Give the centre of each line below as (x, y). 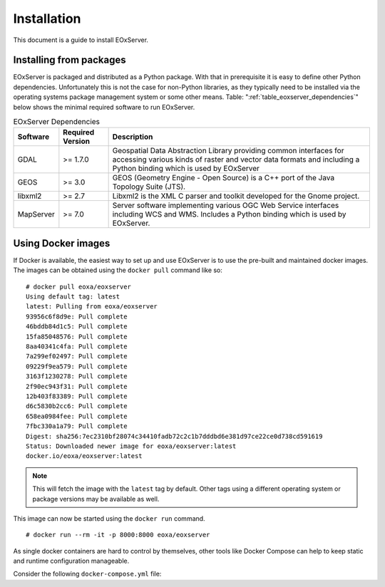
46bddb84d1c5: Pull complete (77, 327)
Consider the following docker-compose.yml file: (87, 574)
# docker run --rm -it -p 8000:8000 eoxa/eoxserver (118, 535)
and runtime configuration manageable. (71, 561)
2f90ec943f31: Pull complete (77, 386)
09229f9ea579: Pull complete (77, 366)
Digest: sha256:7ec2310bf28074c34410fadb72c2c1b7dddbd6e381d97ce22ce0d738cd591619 (174, 436)
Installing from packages (70, 60)
